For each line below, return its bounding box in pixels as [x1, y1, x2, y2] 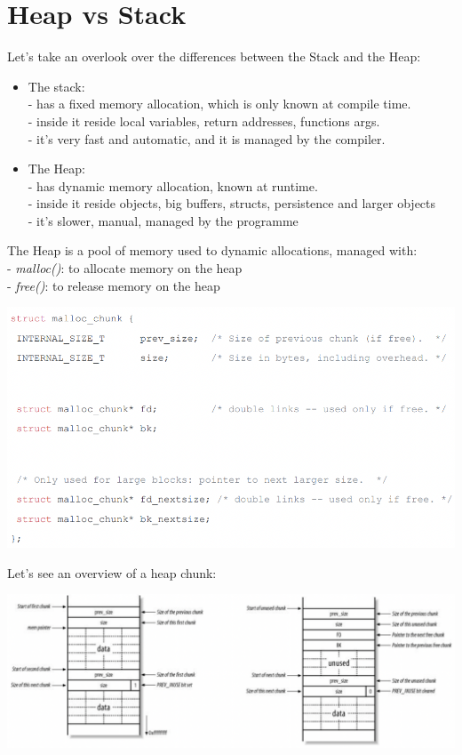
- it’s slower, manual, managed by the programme [28, 211, 299, 229]
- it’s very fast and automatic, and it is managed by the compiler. [28, 129, 386, 148]
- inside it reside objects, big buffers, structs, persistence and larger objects [28, 194, 436, 213]
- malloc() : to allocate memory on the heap [7, 259, 243, 277]
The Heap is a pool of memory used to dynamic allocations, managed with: [7, 241, 418, 260]
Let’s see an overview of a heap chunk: [7, 563, 217, 582]
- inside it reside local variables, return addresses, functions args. [28, 111, 380, 130]
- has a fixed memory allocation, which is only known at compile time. [28, 94, 411, 113]
